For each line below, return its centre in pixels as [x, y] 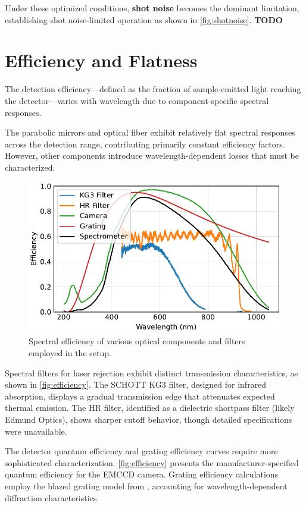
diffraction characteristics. [52, 497]
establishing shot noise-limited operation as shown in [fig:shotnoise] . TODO [144, 19]
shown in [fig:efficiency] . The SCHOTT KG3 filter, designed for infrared [136, 384]
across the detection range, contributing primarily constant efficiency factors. [145, 144]
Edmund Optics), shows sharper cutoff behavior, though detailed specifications [149, 419]
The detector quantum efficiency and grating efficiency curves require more [141, 451]
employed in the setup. [70, 353]
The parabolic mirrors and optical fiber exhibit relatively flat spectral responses [150, 132]
